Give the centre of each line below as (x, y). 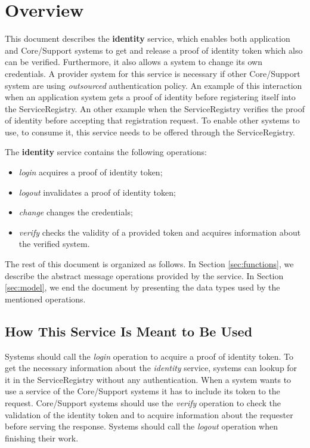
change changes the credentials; (76, 212)
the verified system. (54, 244)
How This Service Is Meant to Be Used (129, 331)
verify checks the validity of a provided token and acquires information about (160, 232)
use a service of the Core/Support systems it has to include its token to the (142, 391)
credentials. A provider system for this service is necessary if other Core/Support (153, 73)
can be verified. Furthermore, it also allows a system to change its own (134, 62)
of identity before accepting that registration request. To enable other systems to (152, 120)
